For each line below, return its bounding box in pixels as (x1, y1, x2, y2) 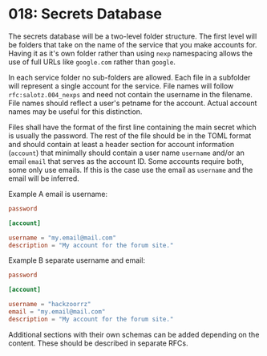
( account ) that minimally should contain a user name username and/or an (8, 148, 245, 158)
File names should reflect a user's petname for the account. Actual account (8, 98, 257, 108)
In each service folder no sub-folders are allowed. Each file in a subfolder (8, 72, 251, 82)
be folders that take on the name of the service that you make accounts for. (8, 39, 257, 49)
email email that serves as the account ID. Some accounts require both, (8, 156, 245, 166)
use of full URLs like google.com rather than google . (8, 57, 176, 67)
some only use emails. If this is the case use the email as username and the (8, 165, 253, 174)
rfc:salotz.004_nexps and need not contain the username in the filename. (8, 89, 253, 99)
